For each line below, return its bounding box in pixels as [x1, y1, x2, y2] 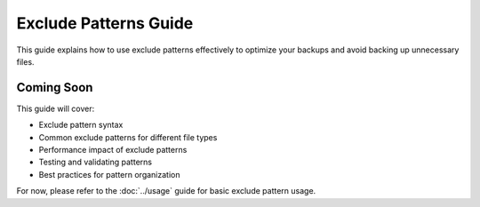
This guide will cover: [16, 103, 95, 114]
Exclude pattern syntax [38, 120, 124, 131]
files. [16, 56, 35, 67]
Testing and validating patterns [38, 156, 153, 168]
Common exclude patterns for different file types [38, 131, 218, 142]
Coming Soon [16, 80, 93, 95]
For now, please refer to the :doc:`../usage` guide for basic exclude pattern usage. [16, 186, 316, 196]
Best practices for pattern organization [38, 169, 180, 179]
